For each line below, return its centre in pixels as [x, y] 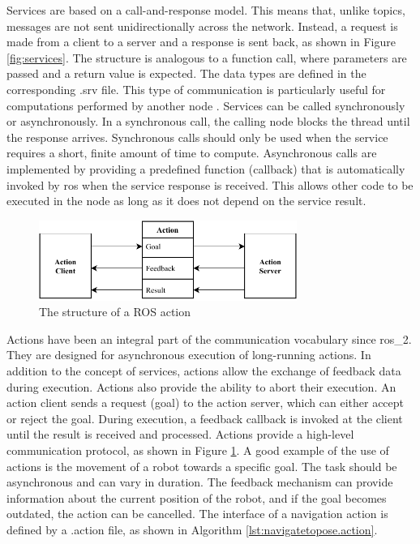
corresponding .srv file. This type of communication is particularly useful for [196, 89]
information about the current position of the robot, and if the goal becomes [197, 497]
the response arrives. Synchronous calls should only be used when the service [197, 137]
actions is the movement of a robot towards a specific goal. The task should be [202, 466]
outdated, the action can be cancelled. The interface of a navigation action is [197, 514]
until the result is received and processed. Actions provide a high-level [180, 434]
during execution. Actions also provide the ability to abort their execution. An [201, 386]
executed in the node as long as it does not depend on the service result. [186, 201]
